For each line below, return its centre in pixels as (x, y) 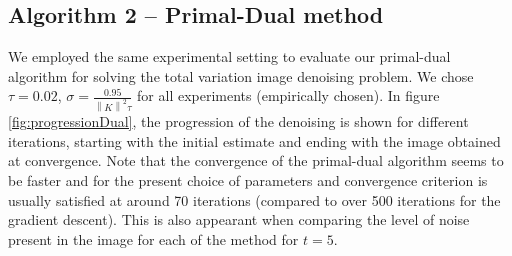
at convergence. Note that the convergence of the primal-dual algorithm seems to (256, 160)
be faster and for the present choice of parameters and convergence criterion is (248, 180)
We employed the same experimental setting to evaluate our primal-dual (229, 56)
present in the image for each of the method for (153, 238)
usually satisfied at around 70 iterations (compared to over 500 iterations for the (254, 199)
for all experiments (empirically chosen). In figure (288, 95)
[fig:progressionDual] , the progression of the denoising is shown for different (238, 121)
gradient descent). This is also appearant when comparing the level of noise (239, 219)
